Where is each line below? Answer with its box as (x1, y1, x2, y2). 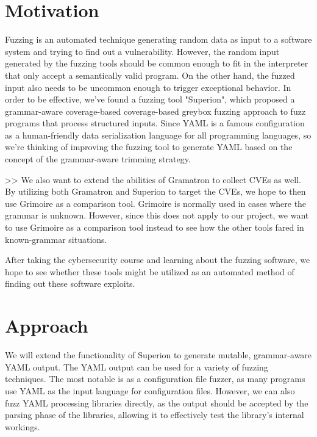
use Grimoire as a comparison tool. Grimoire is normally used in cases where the (5, 197, 307, 209)
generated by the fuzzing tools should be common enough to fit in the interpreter (5, 57, 308, 70)
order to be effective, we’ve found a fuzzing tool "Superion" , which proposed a (5, 93, 295, 106)
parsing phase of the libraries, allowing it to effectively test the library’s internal (5, 408, 304, 421)
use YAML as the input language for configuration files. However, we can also (5, 384, 295, 397)
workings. (5, 420, 40, 433)
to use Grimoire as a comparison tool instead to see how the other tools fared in (5, 221, 304, 234)
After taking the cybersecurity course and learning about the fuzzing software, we (5, 253, 310, 266)
